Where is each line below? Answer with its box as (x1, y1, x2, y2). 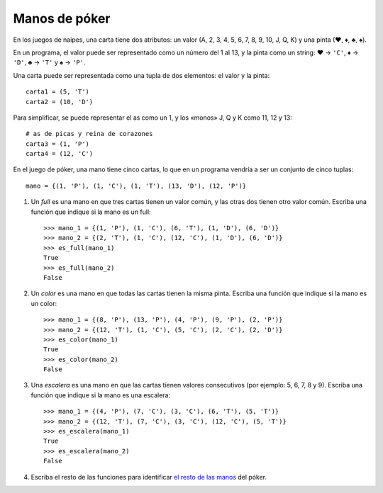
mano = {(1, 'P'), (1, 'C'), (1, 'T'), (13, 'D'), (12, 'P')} (26, 181, 247, 190)
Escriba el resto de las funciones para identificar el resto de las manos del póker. (30, 472, 267, 481)
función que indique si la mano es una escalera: (30, 390, 170, 399)
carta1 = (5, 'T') (26, 88, 90, 96)
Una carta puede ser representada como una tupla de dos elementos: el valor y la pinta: (13, 71, 270, 79)
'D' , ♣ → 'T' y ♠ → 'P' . (13, 58, 86, 67)
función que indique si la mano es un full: (30, 208, 152, 216)
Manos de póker (13, 11, 111, 26)
